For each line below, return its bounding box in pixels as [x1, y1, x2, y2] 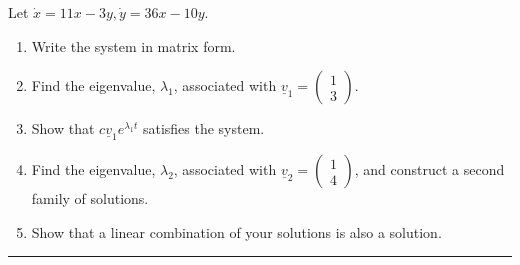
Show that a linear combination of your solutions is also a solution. [31, 221, 442, 242]
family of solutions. [31, 188, 149, 209]
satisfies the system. [142, 118, 265, 139]
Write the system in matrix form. [31, 35, 236, 56]
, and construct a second [354, 159, 505, 180]
